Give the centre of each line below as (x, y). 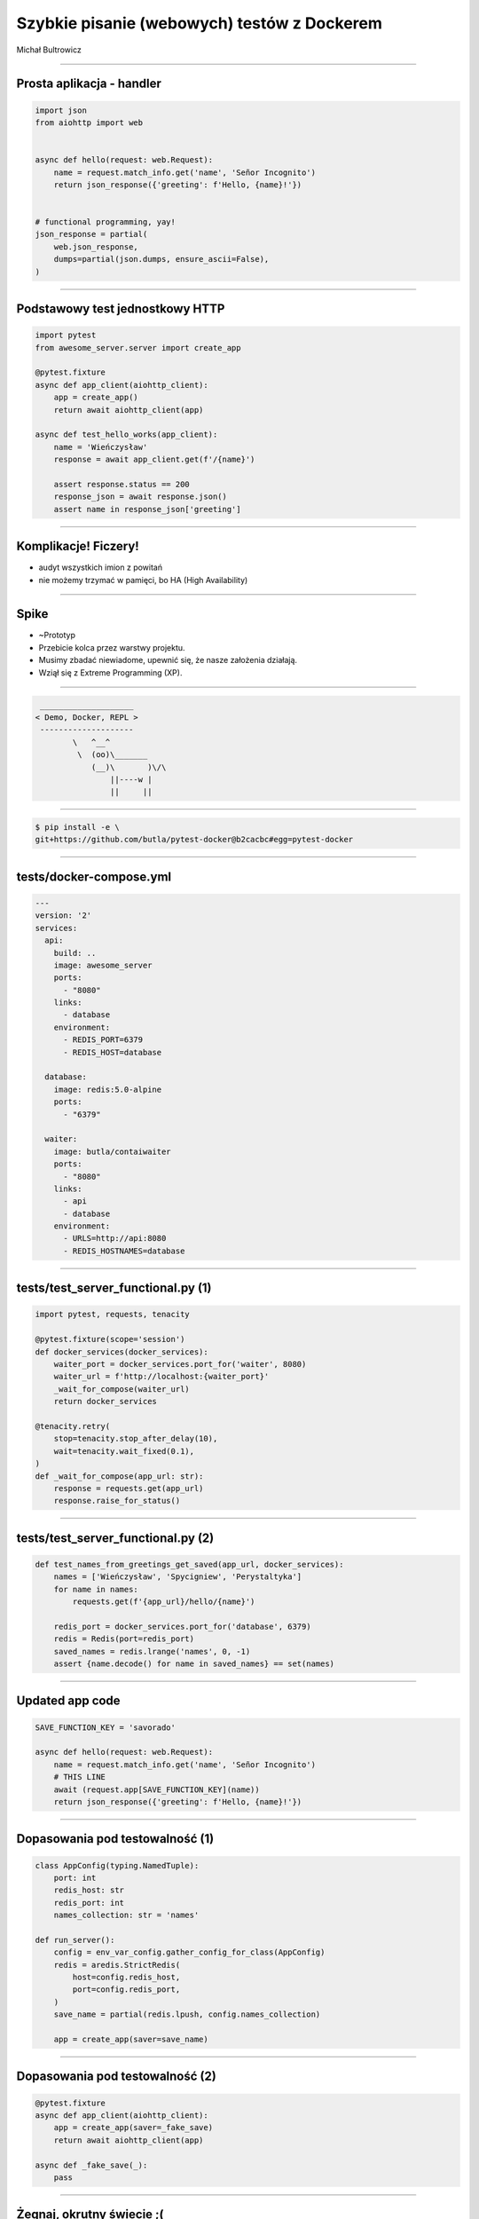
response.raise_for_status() (117, 1501)
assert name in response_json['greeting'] (147, 509)
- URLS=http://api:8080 (115, 1239)
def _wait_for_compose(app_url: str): (119, 1476)
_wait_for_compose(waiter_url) (122, 1389)
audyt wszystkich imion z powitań (101, 567)
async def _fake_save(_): (91, 2165)
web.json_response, (96, 247)
